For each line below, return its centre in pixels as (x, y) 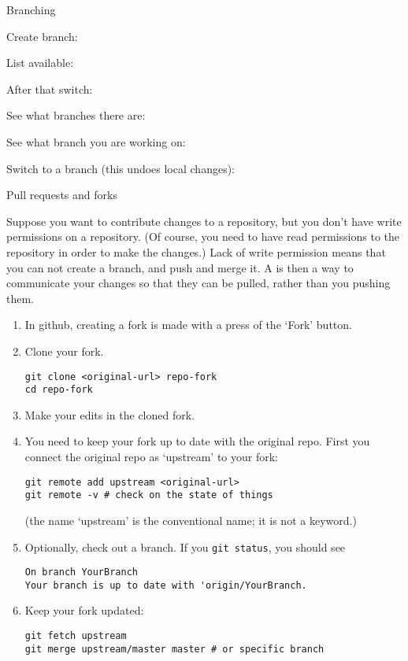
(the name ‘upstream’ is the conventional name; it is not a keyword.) (191, 520)
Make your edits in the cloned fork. (110, 414)
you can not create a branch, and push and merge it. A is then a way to (180, 267)
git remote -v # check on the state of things (149, 495)
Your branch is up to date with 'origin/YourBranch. (166, 585)
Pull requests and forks (62, 195)
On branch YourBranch (81, 572)
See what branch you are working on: (96, 141)
